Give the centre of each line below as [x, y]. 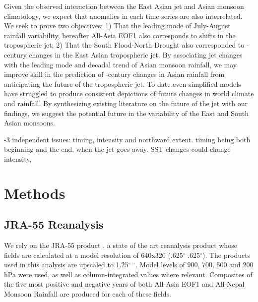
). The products [226, 255]
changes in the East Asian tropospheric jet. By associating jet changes [136, 54]
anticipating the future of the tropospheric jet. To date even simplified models [123, 84]
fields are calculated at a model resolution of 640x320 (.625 [94, 255]
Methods [35, 193]
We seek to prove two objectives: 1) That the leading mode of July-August [117, 26]
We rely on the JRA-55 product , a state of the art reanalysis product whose [121, 245]
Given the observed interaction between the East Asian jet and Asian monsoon [124, 6]
